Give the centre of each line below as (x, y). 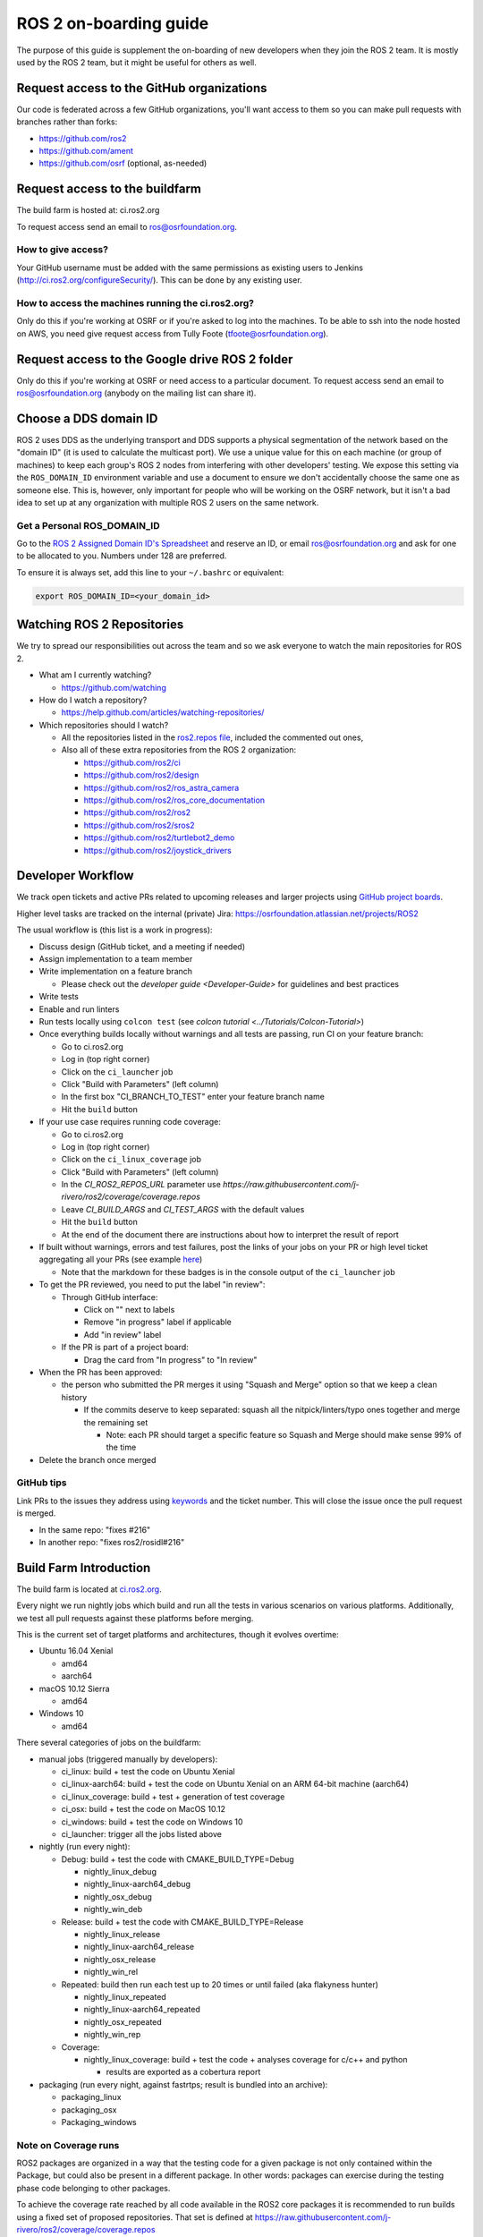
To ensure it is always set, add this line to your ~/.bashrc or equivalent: (150, 572)
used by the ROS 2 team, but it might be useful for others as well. (136, 62)
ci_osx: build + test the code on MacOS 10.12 (144, 1809)
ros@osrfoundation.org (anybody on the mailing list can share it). (136, 393)
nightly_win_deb (113, 1910)
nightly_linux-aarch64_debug (137, 1884)
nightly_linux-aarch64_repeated (142, 2010)
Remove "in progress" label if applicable (157, 1322)
